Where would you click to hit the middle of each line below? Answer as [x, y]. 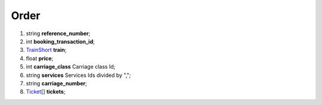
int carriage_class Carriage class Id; [71, 67]
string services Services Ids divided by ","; [78, 75]
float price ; [40, 58]
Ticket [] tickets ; [46, 92]
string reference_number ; [58, 33]
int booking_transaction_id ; [60, 41]
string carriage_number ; [57, 83]
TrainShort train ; [46, 50]
